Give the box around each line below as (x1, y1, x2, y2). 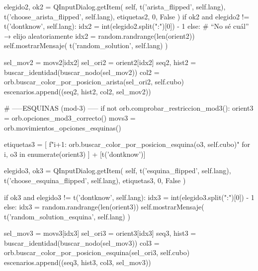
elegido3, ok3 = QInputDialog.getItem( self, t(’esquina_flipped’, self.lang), (4, 165, 231, 176)
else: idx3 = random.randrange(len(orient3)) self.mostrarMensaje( (4, 202, 204, 212)
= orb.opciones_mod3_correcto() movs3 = (4, 112, 136, 123)
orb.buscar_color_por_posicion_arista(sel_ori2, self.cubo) (4, 76, 184, 87)
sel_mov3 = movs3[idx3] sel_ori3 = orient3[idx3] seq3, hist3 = (4, 228, 196, 238)
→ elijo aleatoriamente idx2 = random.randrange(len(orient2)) (4, 30, 195, 41)
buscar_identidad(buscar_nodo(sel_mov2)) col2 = (4, 67, 160, 77)
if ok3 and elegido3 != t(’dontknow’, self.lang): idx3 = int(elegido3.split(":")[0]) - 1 (4, 192, 255, 202)
